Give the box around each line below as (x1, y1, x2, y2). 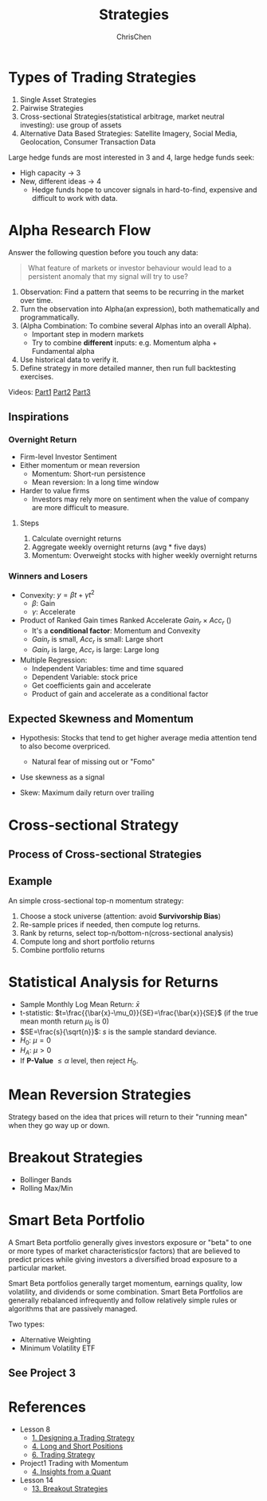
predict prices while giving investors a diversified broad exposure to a (8, 1254, 238, 1264)
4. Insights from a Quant (31, 1467, 112, 1476)
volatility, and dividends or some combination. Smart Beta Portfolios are (8, 1287, 243, 1296)
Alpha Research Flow (8, 221, 151, 239)
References (8, 1398, 86, 1417)
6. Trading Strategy (31, 1450, 96, 1460)
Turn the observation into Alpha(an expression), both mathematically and (19, 304, 260, 313)
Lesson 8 (19, 1424, 50, 1434)
